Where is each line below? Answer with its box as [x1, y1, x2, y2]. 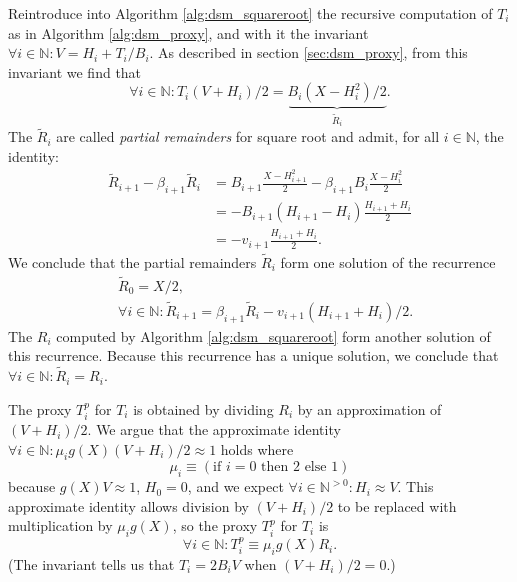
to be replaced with [337, 495, 457, 516]
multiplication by [8, 515, 113, 536]
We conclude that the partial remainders [8, 251, 257, 272]
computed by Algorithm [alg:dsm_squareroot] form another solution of [56, 325, 491, 346]
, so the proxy [172, 515, 258, 536]
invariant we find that [8, 61, 142, 82]
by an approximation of [297, 398, 442, 419]
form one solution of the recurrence [280, 251, 496, 272]
